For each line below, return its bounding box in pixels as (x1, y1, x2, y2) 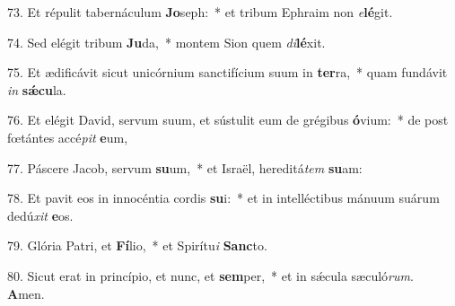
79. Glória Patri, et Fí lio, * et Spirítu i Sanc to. (7, 236, 267, 255)
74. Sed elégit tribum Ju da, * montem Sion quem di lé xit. (7, 32, 326, 51)
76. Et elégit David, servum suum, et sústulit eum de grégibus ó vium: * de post (7, 110, 449, 129)
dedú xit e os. (7, 205, 74, 224)
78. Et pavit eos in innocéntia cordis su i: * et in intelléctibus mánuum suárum (7, 188, 440, 207)
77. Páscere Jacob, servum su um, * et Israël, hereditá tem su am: (7, 158, 363, 177)
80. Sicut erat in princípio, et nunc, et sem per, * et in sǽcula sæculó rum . (7, 266, 414, 284)
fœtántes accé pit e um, (7, 127, 128, 146)
